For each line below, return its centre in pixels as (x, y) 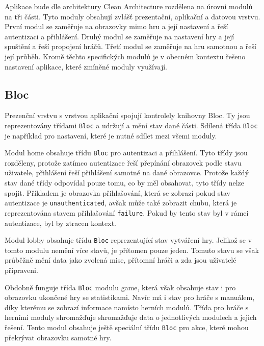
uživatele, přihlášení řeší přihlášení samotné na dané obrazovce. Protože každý (127, 172)
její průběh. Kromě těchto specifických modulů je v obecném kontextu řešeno (125, 56)
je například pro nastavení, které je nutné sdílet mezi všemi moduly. (111, 135)
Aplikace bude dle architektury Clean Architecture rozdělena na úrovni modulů (129, 6)
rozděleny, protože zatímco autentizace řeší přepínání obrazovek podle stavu (123, 162)
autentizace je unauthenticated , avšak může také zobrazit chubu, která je (121, 203)
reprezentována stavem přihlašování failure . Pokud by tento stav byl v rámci (127, 212)
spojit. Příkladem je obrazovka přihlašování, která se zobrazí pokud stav (117, 192)
